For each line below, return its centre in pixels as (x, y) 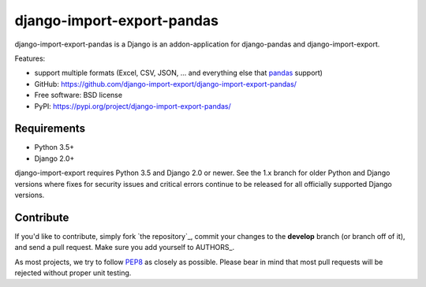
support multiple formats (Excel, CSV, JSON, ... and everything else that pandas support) (179, 73)
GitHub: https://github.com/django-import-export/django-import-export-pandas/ (166, 84)
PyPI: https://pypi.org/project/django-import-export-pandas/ (133, 106)
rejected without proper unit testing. (73, 273)
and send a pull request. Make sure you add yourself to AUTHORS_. (125, 248)
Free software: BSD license (78, 95)
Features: (30, 58)
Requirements (50, 129)
